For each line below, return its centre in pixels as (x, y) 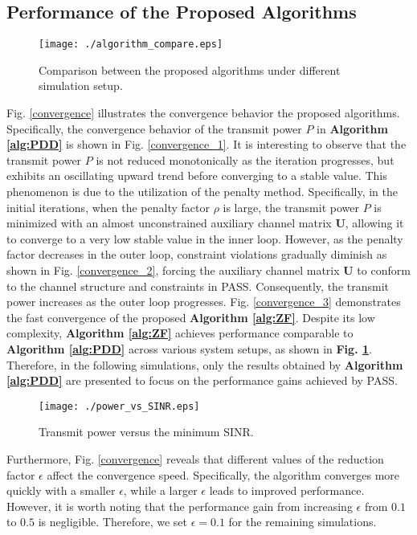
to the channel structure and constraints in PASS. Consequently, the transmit (198, 286)
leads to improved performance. (287, 490)
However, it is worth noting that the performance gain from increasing (180, 506)
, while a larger (160, 490)
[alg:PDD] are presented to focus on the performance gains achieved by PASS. (202, 380)
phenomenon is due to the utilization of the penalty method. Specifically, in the (202, 192)
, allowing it (374, 223)
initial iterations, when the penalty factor (108, 207)
